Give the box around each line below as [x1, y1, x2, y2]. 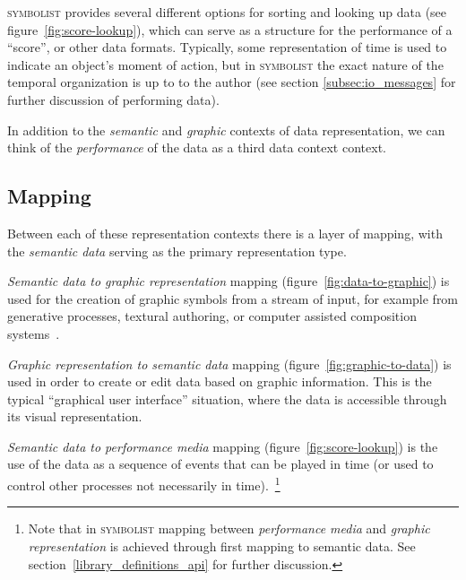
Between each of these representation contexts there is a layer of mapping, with [7, 223, 443, 242]
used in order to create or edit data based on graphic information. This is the [7, 372, 432, 391]
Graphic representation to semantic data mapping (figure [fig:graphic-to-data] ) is [7, 354, 452, 373]
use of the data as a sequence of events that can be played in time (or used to [7, 454, 434, 473]
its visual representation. [7, 407, 142, 426]
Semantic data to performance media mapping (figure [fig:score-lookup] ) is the [7, 437, 438, 455]
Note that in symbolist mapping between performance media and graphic [28, 519, 430, 538]
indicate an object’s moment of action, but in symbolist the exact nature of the [7, 55, 444, 74]
